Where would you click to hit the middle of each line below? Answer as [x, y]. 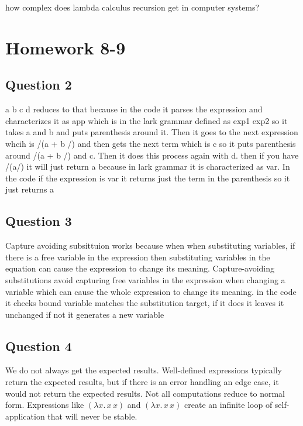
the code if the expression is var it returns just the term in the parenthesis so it [148, 178]
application [25, 416]
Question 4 [39, 346]
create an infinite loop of [228, 405]
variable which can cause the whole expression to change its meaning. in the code [151, 291]
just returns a [30, 189]
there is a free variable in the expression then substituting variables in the [138, 257]
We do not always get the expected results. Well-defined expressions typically [144, 370]
